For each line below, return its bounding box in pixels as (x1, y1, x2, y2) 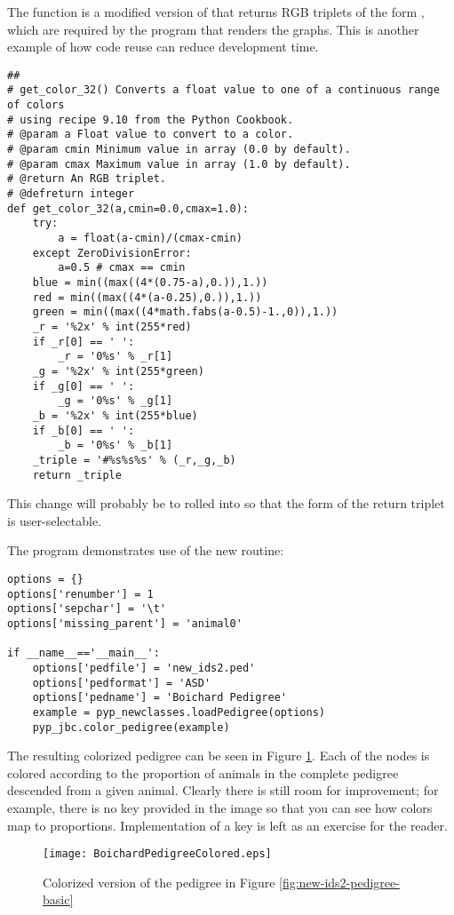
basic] (43, 890, 74, 909)
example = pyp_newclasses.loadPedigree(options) (32, 705, 325, 719)
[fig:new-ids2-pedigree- (279, 872, 400, 891)
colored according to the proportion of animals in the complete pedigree (7, 763, 399, 782)
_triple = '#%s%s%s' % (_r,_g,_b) (32, 453, 236, 466)
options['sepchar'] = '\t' (7, 602, 166, 616)
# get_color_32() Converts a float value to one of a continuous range (7, 84, 440, 97)
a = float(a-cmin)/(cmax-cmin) (58, 232, 243, 244)
